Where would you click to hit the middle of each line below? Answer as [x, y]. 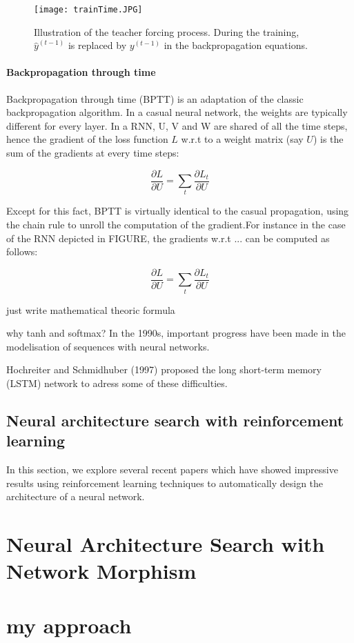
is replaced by [97, 45]
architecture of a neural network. [76, 496]
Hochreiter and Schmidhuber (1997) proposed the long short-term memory [164, 369]
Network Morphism [101, 571]
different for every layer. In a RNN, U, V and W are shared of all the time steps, [177, 125]
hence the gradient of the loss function [87, 139]
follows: [22, 251]
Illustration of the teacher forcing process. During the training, [167, 31]
